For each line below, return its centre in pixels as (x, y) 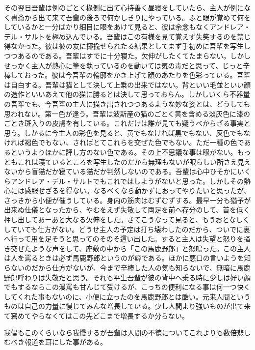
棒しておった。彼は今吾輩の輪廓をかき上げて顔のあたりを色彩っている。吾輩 (127, 75)
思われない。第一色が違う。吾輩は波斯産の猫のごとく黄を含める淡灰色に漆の (127, 113)
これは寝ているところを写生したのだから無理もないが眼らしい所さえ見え (134, 161)
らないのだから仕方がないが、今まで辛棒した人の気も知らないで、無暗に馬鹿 (127, 268)
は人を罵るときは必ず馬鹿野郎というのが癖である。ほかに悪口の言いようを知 (127, 258)
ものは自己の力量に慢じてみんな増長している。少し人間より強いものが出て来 (127, 306)
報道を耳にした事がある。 (65, 342)
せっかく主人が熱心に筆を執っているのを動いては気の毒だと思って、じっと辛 (127, 65)
